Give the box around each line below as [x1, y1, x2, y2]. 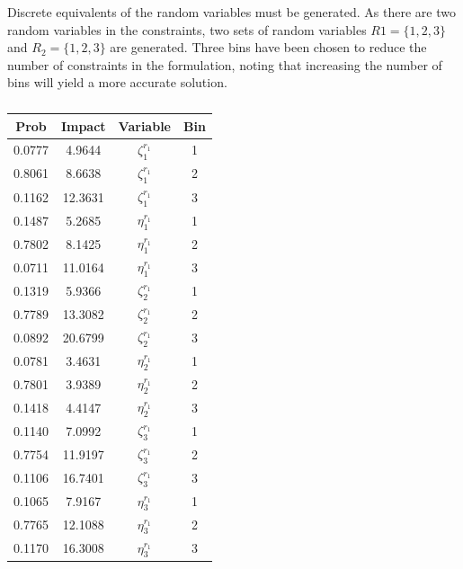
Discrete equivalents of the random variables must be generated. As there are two [7, 3, 456, 21]
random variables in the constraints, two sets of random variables [7, 20, 367, 39]
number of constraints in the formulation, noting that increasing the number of [7, 55, 442, 74]
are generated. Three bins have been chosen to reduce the [110, 38, 427, 57]
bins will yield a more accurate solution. [7, 73, 227, 92]
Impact [60, 116, 106, 135]
